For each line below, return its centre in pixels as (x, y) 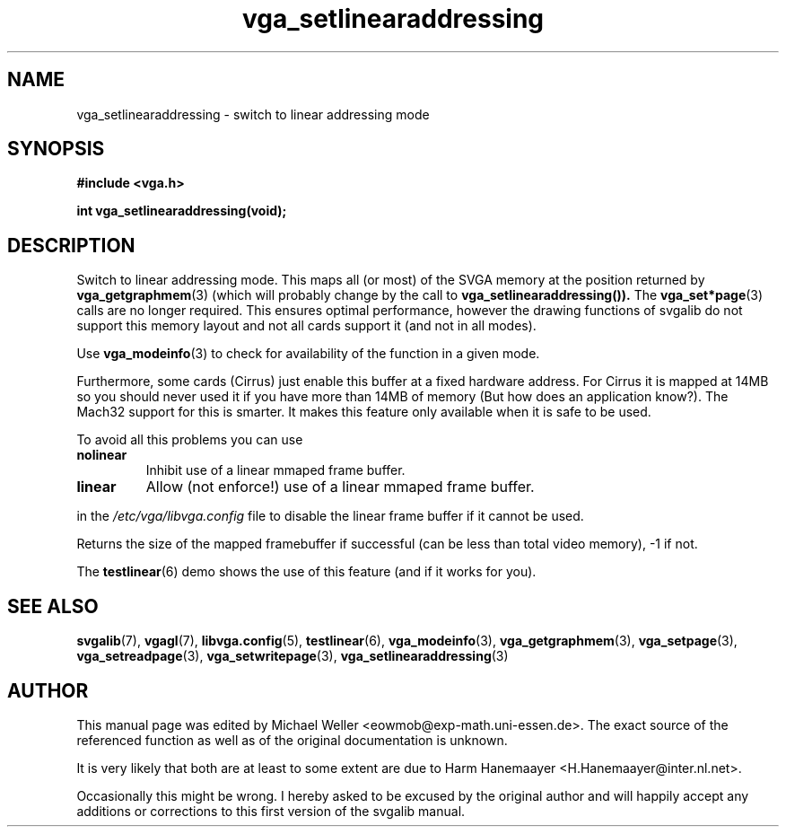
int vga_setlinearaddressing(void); (182, 211)
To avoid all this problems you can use (190, 440)
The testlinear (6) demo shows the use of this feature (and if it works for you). (306, 572)
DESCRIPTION (71, 245)
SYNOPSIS (56, 149)
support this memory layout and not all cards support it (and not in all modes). (306, 326)
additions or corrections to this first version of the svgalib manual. (271, 811)
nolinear (102, 455)
